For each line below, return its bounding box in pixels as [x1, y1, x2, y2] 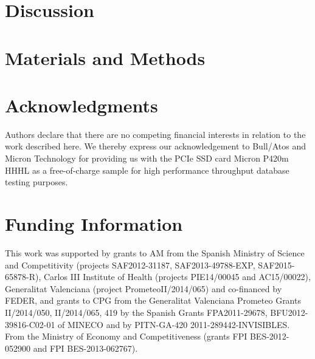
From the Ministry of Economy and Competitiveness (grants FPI [5, 330, 247, 343]
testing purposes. [5, 176, 68, 188]
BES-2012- [249, 330, 289, 343]
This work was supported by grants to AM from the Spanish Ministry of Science [5, 246, 305, 259]
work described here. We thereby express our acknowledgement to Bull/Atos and [5, 140, 306, 152]
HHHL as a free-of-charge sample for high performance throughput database [5, 163, 289, 176]
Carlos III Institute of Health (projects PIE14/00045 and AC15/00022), [43, 270, 311, 283]
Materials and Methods [5, 45, 206, 70]
